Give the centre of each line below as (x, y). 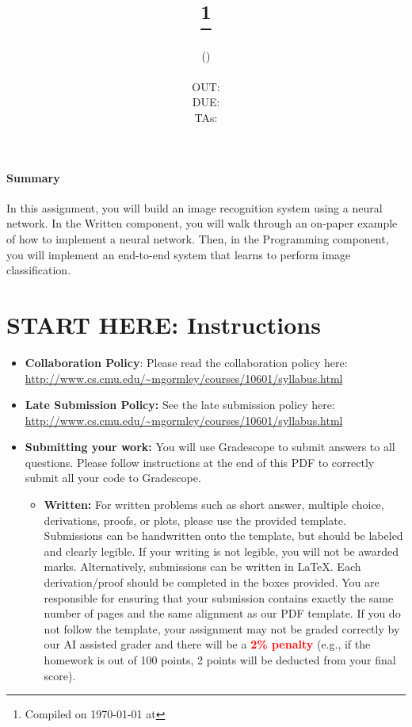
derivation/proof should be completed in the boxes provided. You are (212, 582)
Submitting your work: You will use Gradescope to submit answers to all (210, 447)
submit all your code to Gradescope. (113, 478)
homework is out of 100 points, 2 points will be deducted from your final (220, 660)
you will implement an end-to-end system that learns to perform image (179, 254)
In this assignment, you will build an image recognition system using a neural (195, 207)
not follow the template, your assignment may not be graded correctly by (222, 628)
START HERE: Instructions (164, 324)
